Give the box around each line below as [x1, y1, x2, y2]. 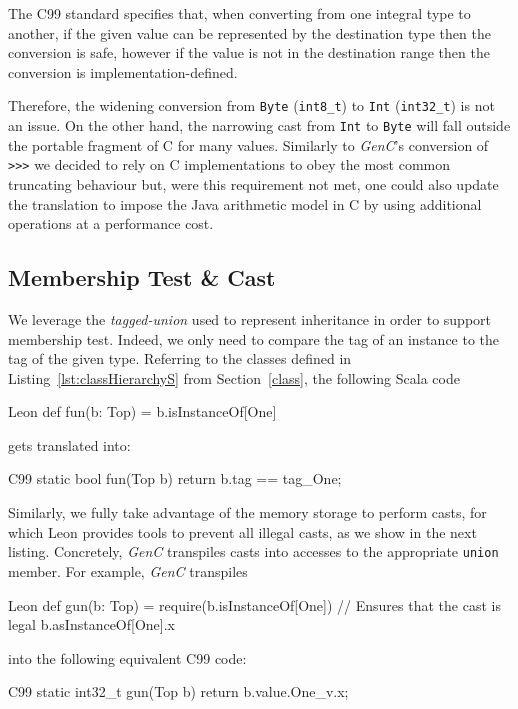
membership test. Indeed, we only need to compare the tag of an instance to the [8, 328, 500, 349]
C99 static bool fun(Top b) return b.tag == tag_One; [8, 468, 342, 489]
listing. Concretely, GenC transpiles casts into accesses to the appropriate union [8, 541, 499, 562]
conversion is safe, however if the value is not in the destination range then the [8, 42, 490, 63]
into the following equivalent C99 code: [8, 647, 247, 668]
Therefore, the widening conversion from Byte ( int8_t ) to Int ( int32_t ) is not [8, 95, 495, 116]
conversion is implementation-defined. [8, 61, 238, 82]
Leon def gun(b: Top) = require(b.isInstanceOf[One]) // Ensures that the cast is [8, 594, 501, 615]
